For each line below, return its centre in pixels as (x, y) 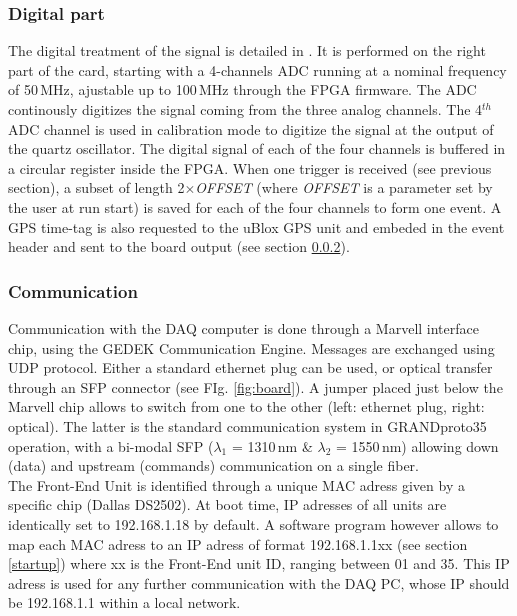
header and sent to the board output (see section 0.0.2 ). (179, 246)
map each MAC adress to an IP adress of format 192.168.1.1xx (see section (238, 543)
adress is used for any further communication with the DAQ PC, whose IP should (259, 582)
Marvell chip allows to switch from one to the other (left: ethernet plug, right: (246, 406)
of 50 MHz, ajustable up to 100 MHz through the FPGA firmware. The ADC (242, 89)
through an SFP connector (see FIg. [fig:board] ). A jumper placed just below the (255, 386)
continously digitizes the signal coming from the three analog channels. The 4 (245, 109)
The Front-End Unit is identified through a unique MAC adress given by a (236, 484)
